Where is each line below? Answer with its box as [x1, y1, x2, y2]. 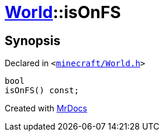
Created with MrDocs [5, 103, 88, 114]
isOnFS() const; [5, 86, 79, 96]
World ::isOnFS [5, 2, 121, 22]
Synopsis [5, 33, 61, 48]
